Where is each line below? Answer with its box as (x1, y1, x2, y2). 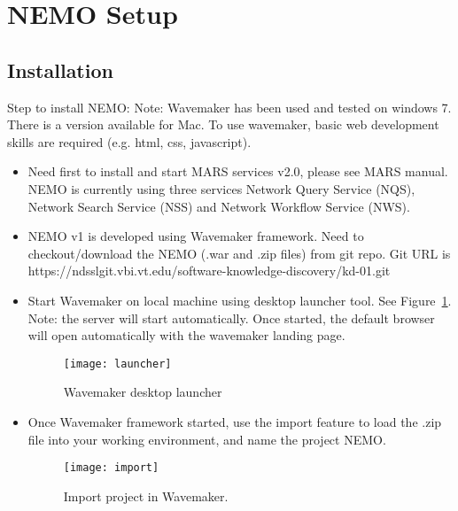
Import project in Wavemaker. (63, 486, 229, 505)
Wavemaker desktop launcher (63, 383, 222, 401)
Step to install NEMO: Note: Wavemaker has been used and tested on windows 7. (7, 97, 452, 116)
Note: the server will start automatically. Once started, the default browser (27, 308, 435, 327)
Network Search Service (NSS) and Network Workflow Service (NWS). (27, 197, 410, 215)
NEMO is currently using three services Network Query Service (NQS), (27, 179, 415, 197)
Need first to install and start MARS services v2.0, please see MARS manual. (27, 162, 448, 181)
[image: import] (63, 461, 159, 475)
